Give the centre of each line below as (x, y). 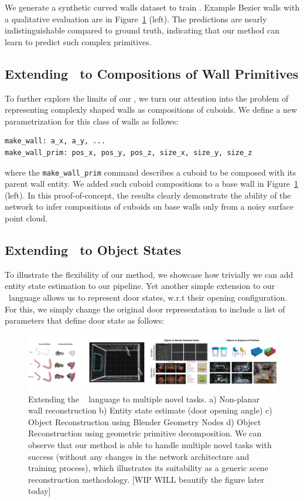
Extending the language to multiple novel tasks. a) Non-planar (144, 399)
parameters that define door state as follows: (85, 320)
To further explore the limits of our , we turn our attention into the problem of (147, 98)
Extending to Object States (93, 249)
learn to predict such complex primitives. (78, 41)
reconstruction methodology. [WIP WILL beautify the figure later (146, 479)
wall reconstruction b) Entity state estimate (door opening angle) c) (150, 410)
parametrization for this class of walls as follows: (92, 121)
